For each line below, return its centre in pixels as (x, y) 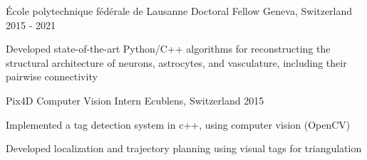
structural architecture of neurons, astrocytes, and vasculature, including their (176, 62)
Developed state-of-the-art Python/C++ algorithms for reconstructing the (168, 49)
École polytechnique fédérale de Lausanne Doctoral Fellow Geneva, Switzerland (179, 11)
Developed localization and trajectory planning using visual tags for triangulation (184, 148)
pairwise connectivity (52, 76)
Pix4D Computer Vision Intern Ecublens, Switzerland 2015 (135, 100)
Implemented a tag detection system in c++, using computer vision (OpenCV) (178, 124)
